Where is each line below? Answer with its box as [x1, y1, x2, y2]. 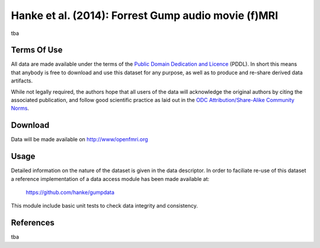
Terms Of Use [11, 45, 63, 55]
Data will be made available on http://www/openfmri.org [11, 136, 148, 143]
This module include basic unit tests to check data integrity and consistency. [11, 202, 198, 209]
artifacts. [11, 77, 33, 84]
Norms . [11, 104, 30, 112]
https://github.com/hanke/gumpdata [25, 189, 115, 196]
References [11, 218, 55, 228]
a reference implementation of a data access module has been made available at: [11, 175, 210, 182]
